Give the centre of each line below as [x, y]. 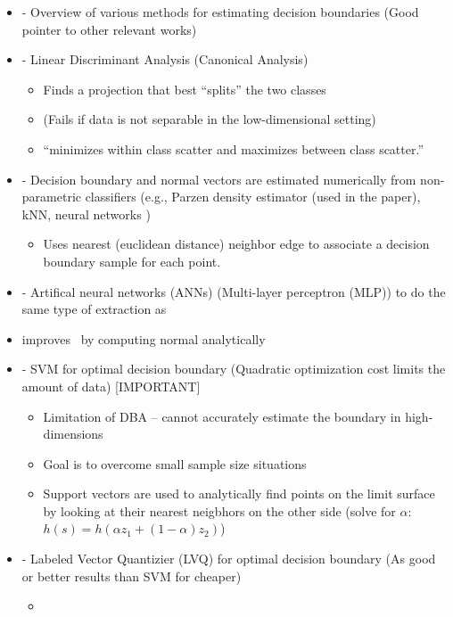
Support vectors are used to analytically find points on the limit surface [239, 494]
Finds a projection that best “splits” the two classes [185, 89]
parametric [51, 197]
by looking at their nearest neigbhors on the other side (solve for [219, 510]
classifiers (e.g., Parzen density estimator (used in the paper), [253, 197]
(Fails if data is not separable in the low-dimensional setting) [210, 119]
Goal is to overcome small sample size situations [175, 463]
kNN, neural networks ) [86, 214]
